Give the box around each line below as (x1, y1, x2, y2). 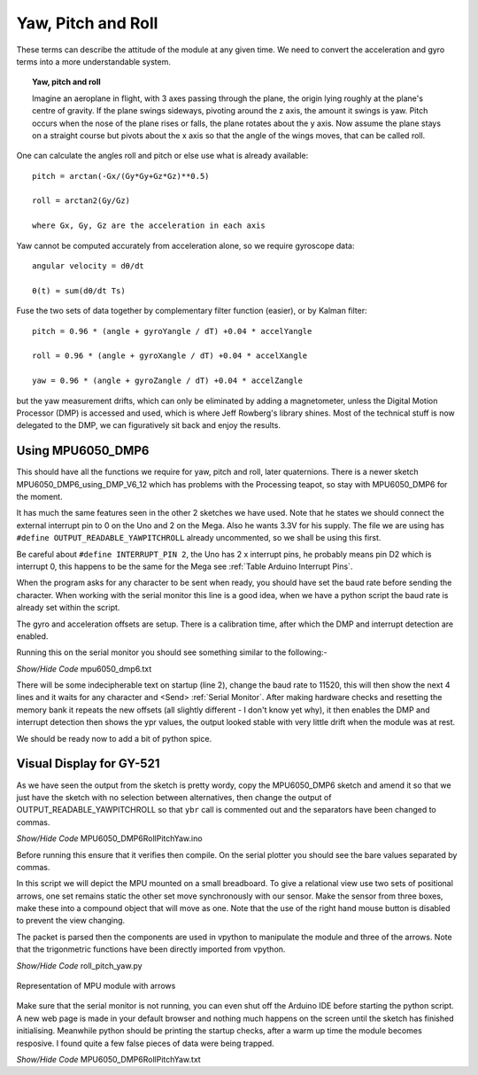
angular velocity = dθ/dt (32, 261, 145, 271)
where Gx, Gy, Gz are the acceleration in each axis (32, 221, 266, 230)
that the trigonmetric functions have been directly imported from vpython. (16, 944, 286, 954)
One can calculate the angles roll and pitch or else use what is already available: (16, 151, 309, 161)
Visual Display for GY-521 (16, 756, 160, 771)
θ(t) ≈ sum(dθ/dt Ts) (32, 285, 126, 296)
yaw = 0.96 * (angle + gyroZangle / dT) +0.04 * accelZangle (32, 376, 303, 386)
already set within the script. (16, 603, 120, 613)
